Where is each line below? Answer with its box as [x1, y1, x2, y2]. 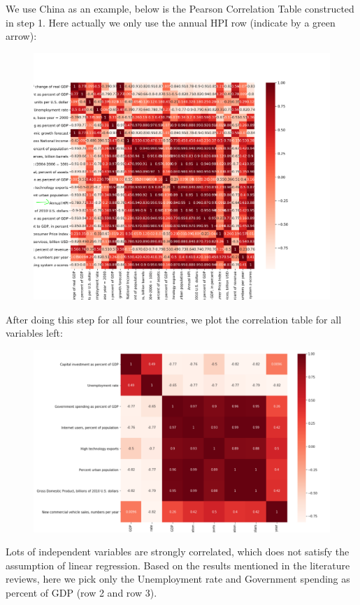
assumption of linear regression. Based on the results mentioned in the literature [6, 557, 350, 572]
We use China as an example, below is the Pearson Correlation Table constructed [6, 1, 354, 15]
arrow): [6, 29, 37, 43]
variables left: [6, 326, 63, 340]
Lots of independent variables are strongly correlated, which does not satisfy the [6, 544, 350, 559]
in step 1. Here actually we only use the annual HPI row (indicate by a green [6, 15, 336, 29]
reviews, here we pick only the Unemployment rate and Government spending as [6, 571, 350, 586]
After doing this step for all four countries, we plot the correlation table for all [6, 312, 342, 326]
